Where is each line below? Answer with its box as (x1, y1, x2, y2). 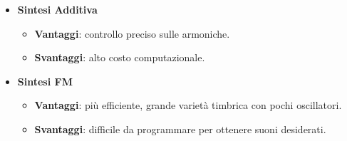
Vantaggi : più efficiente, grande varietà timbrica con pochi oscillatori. (34, 98, 342, 113)
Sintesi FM (17, 73, 73, 88)
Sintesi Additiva (17, 2, 98, 16)
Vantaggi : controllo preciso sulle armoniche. (34, 26, 230, 41)
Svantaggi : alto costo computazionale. (34, 50, 205, 65)
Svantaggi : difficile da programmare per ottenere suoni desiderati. (34, 121, 326, 136)
